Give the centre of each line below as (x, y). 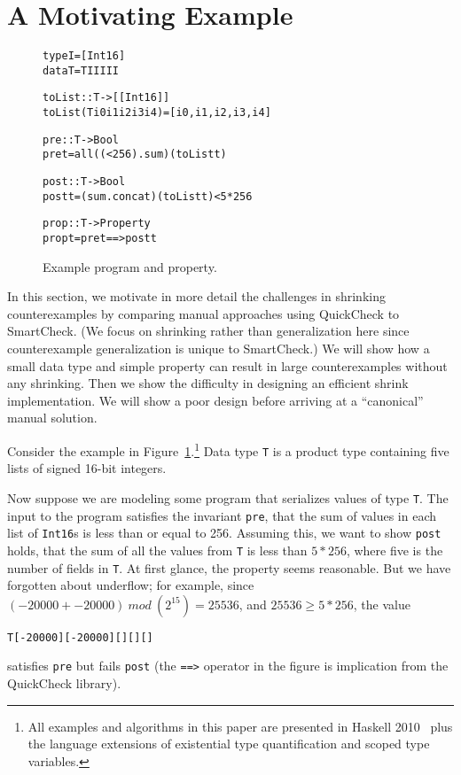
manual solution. (52, 418)
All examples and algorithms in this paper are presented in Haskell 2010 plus (240, 726)
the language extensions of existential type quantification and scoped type (229, 744)
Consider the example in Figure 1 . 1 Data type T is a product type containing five (228, 449)
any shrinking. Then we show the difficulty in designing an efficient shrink (208, 383)
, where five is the (395, 550)
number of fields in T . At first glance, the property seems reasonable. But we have (229, 567)
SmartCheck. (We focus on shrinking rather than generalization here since (208, 331)
